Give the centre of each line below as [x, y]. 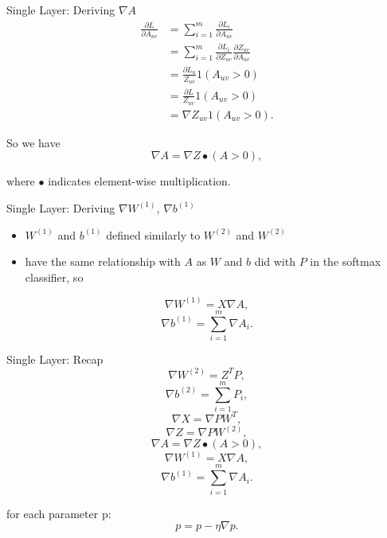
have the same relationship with [103, 261]
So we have [33, 142]
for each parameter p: [59, 513]
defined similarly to [153, 234]
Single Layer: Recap [55, 359]
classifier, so [54, 277]
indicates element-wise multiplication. [139, 181]
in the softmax [346, 261]
